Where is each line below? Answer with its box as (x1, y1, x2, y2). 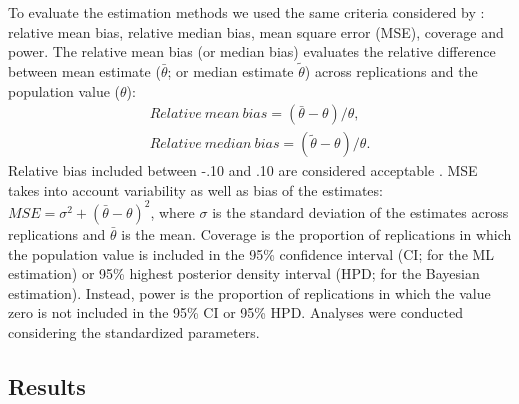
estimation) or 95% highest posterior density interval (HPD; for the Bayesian (8, 263, 480, 284)
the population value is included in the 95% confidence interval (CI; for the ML (8, 243, 495, 264)
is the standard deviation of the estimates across (212, 201, 509, 222)
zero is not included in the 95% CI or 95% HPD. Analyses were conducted (8, 302, 463, 323)
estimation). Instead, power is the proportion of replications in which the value (8, 282, 491, 303)
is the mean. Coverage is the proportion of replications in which (121, 223, 512, 244)
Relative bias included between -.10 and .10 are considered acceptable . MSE (8, 160, 478, 181)
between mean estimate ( (8, 61, 161, 81)
